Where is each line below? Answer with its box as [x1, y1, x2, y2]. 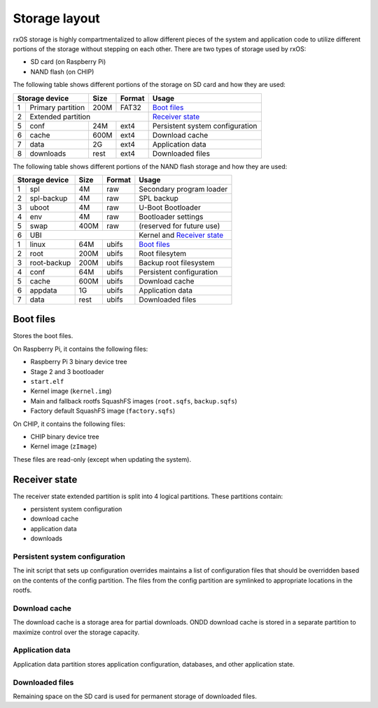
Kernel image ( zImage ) [30, 442, 97, 450]
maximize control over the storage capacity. [13, 628, 140, 636]
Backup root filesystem [139, 258, 215, 267]
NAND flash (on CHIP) [30, 67, 94, 76]
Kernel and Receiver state [139, 230, 224, 240]
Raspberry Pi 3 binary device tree [30, 358, 127, 366]
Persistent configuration [139, 267, 218, 276]
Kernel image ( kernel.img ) [30, 387, 112, 396]
